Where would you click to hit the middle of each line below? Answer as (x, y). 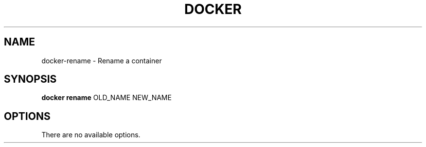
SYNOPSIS (30, 79)
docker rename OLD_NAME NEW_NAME (106, 98)
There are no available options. (91, 135)
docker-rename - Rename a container (102, 60)
